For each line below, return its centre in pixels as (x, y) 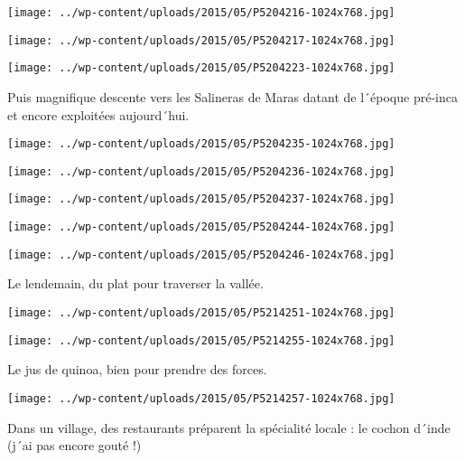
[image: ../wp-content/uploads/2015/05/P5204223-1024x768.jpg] (201, 68)
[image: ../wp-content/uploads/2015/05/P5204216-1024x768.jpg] (201, 13)
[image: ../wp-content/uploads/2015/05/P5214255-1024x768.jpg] (201, 340)
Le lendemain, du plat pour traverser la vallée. (135, 283)
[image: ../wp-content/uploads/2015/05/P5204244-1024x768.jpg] (201, 227)
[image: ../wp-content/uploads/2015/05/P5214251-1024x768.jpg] (201, 313)
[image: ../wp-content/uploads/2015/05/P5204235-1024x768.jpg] (201, 144)
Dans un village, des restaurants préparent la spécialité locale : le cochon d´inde (229, 427)
